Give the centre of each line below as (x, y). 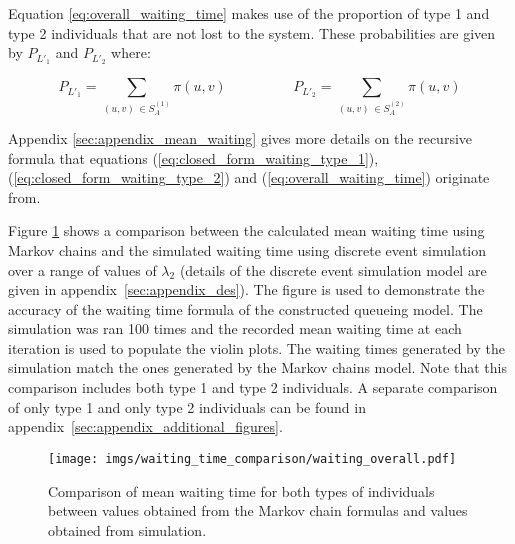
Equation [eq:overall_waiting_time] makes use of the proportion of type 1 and (249, 13)
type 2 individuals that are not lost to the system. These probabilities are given (252, 32)
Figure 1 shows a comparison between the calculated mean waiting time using (246, 230)
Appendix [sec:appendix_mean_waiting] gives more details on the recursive (240, 137)
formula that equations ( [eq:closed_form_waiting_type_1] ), (193, 157)
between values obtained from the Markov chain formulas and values (258, 510)
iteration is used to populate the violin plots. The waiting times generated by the (256, 347)
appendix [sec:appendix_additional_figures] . (145, 426)
